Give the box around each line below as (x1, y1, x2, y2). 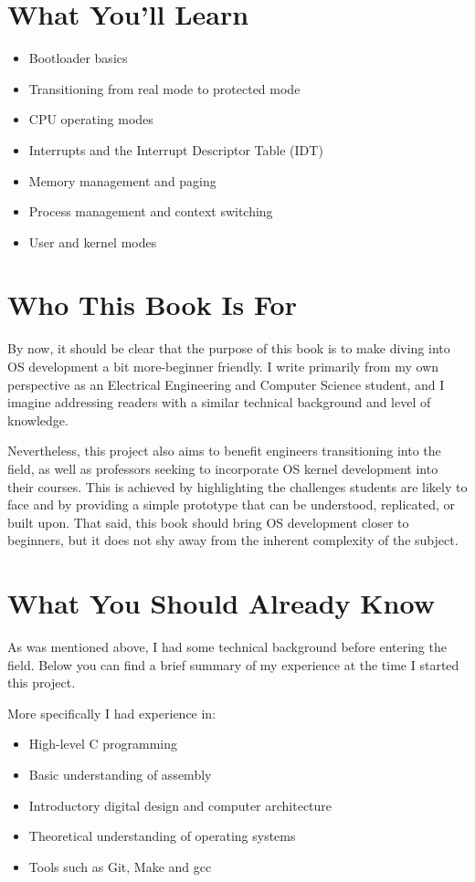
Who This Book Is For (7, 286, 297, 323)
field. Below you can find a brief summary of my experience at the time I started (7, 655, 459, 674)
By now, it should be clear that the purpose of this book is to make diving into (7, 339, 450, 358)
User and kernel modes (28, 232, 157, 251)
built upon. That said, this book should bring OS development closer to (7, 512, 409, 531)
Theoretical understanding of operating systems (28, 826, 296, 845)
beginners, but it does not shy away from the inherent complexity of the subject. (7, 530, 459, 550)
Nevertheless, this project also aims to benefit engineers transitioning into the (7, 441, 441, 460)
